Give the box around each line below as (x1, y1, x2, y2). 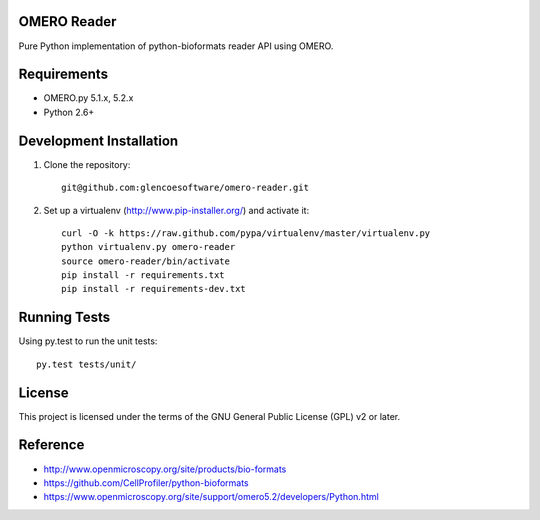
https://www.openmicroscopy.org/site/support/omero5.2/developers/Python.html (43, 491, 379, 503)
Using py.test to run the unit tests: (18, 335, 158, 347)
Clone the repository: (43, 158, 131, 170)
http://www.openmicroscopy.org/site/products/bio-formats (43, 463, 287, 475)
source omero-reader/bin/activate (61, 255, 230, 267)
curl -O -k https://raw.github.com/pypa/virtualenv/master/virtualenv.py (61, 227, 431, 239)
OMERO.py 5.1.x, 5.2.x (43, 92, 134, 104)
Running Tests (18, 309, 110, 326)
